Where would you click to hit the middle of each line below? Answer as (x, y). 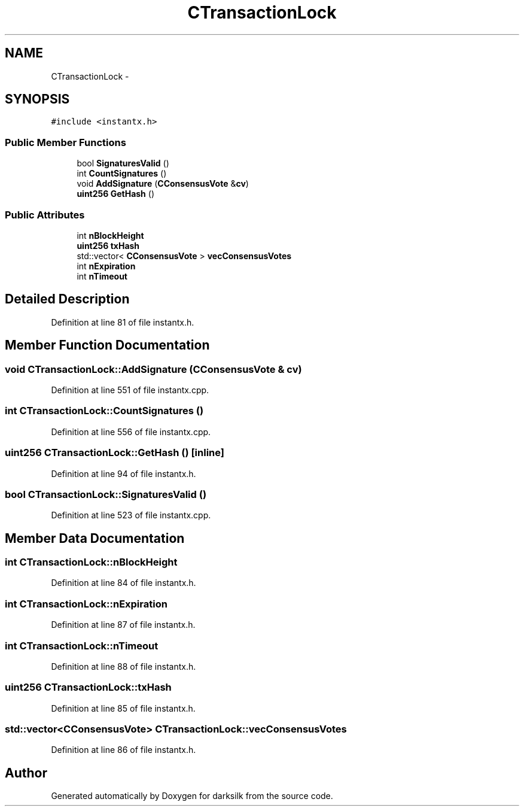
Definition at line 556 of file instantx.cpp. (131, 432)
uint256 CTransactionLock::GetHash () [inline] (115, 453)
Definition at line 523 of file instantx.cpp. (131, 515)
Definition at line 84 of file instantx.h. (124, 583)
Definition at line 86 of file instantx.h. (124, 750)
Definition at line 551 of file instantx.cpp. (130, 390)
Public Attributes (45, 215)
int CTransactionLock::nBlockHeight (91, 562)
